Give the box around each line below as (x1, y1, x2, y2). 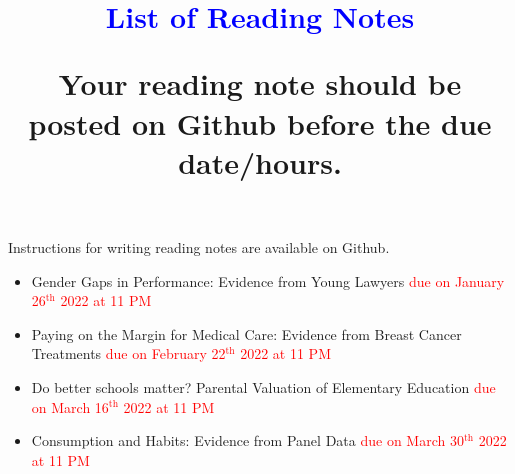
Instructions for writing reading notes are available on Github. (8, 236, 390, 257)
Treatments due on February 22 (31, 343, 226, 364)
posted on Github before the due (28, 102, 492, 143)
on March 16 (31, 396, 109, 417)
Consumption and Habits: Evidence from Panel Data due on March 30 (31, 430, 464, 451)
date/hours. (178, 141, 342, 182)
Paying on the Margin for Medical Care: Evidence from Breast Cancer (31, 323, 462, 344)
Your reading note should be (58, 63, 462, 104)
